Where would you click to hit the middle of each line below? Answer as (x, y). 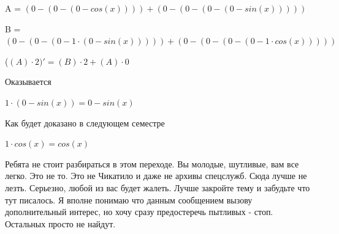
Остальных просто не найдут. (60, 223)
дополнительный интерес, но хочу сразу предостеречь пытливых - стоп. (139, 212)
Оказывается (28, 82)
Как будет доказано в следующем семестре (85, 122)
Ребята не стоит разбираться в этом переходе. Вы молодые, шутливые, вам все (152, 163)
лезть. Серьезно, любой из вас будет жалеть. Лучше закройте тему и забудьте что (158, 187)
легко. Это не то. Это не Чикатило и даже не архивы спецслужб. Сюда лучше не (156, 176)
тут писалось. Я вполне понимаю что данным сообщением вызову (129, 199)
